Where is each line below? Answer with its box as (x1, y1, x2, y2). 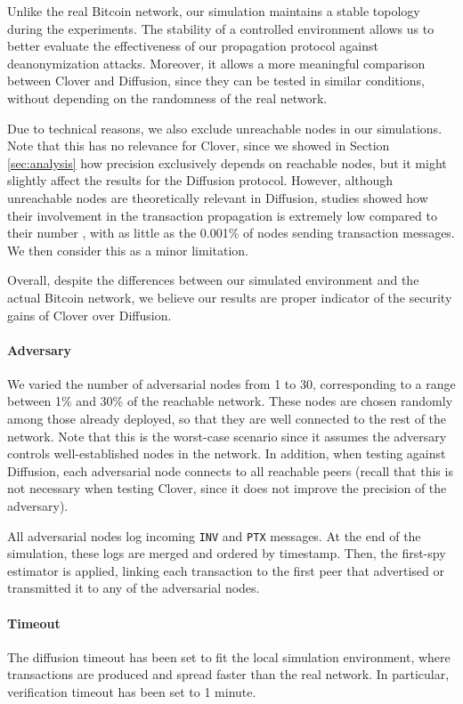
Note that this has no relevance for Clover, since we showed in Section (7, 136, 390, 155)
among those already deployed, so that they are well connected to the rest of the (7, 409, 447, 428)
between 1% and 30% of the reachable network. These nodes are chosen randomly (7, 392, 453, 410)
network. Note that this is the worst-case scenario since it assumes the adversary (7, 426, 447, 445)
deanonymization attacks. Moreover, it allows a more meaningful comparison (7, 53, 426, 72)
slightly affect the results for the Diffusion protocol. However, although (7, 171, 394, 190)
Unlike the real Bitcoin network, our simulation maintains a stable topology (7, 2, 420, 20)
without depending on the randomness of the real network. (7, 88, 328, 107)
